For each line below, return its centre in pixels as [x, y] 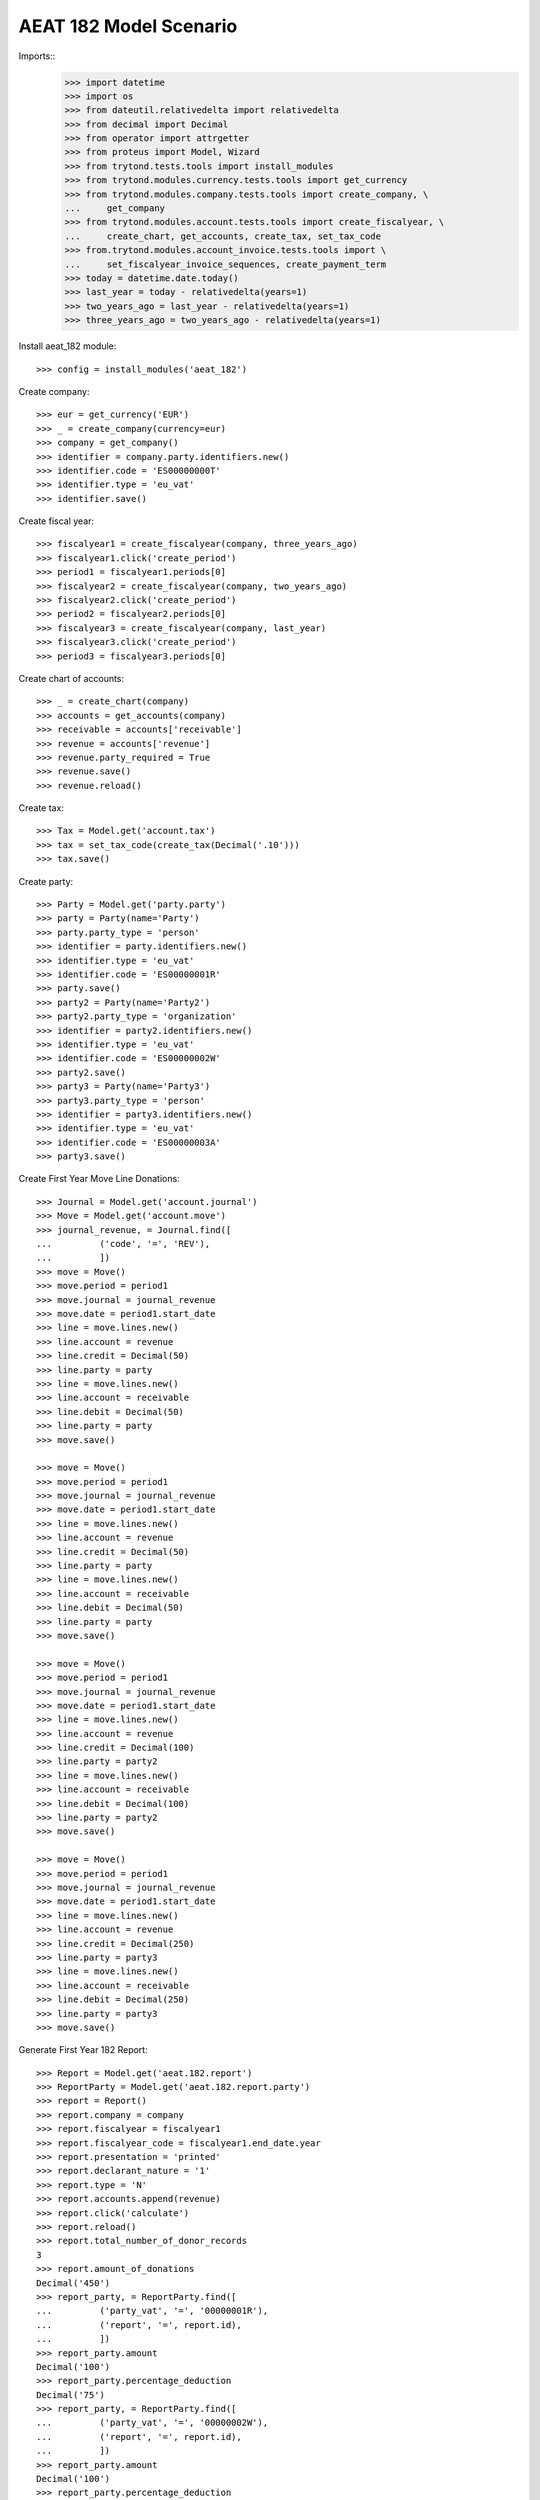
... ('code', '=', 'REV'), [123, 1244]
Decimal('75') [70, 2394]
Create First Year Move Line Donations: [99, 1179]
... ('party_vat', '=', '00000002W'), [152, 2423]
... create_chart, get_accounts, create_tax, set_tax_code [223, 236]
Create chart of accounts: [71, 678]
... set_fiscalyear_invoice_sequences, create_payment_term [225, 264]
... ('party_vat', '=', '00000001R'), [152, 2311]
